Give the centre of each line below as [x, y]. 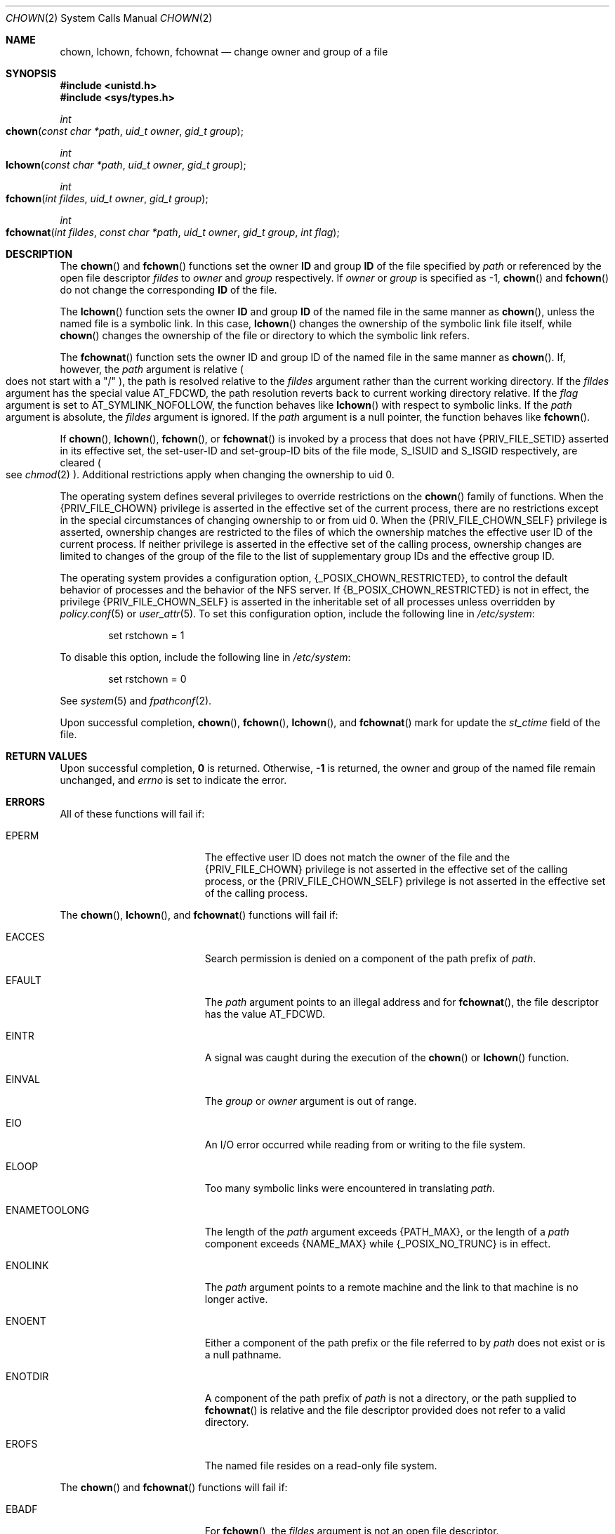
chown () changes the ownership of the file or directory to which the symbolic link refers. [265, 335]
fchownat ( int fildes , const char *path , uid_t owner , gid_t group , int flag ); [173, 232]
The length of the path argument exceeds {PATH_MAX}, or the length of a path [387, 1232]
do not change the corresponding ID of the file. [168, 290]
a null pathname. [243, 1355]
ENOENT [26, 1321]
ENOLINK [27, 1265]
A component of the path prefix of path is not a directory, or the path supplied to [390, 1398]
